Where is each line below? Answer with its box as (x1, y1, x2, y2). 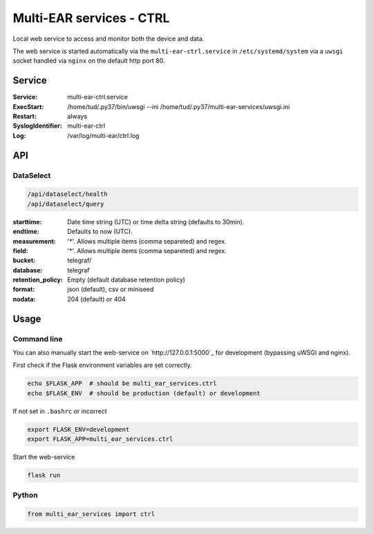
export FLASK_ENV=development (27, 425, 130, 433)
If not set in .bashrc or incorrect (12, 407, 107, 415)
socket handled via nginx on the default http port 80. (12, 57, 165, 65)
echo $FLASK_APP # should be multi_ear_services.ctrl (27, 379, 217, 388)
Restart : (12, 112, 37, 121)
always (67, 112, 88, 121)
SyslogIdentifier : (12, 121, 62, 130)
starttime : (12, 217, 42, 226)
